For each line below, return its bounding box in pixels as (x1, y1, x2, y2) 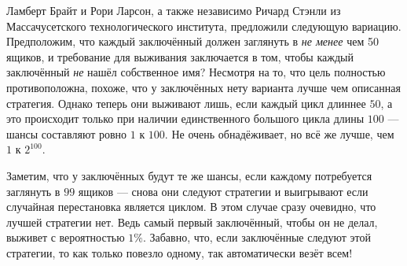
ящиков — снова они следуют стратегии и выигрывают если (78, 183, 368, 199)
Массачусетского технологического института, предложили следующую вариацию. (6, 17, 401, 34)
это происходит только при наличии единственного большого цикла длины (6, 110, 365, 127)
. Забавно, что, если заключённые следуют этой (142, 229, 372, 246)
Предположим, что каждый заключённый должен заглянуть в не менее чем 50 (6, 33, 379, 50)
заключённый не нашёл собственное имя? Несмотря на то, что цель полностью (6, 64, 386, 80)
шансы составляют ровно (6, 125, 127, 142)
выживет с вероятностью (6, 229, 125, 246)
